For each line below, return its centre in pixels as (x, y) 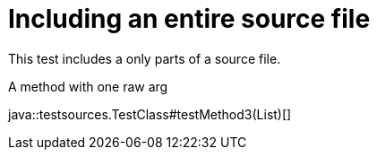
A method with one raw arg (88, 86)
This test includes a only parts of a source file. (145, 58)
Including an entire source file (189, 19)
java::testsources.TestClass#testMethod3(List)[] (150, 114)
